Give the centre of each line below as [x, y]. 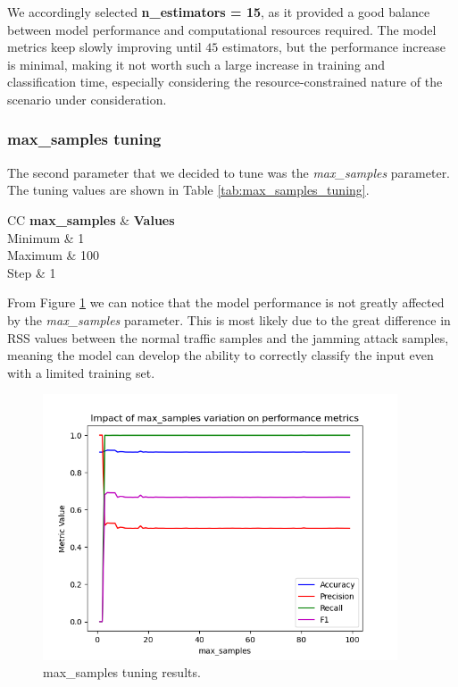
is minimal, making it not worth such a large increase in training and [196, 64]
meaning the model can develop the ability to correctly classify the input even [221, 355]
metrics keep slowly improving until [104, 47]
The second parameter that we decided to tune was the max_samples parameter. [229, 172]
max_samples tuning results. [122, 672]
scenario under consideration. [87, 99]
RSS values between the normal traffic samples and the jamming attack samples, [228, 337]
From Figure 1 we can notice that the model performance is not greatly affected [226, 302]
